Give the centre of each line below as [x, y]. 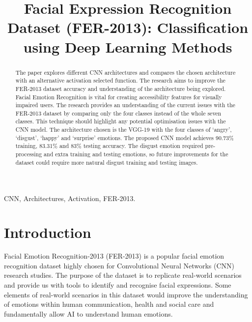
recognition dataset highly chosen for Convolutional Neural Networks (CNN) [119, 265]
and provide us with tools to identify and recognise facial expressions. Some [118, 284]
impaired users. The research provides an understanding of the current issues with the [125, 105]
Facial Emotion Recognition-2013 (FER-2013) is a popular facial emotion [114, 256]
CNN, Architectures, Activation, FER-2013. [70, 198]
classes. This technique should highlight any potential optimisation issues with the [121, 121]
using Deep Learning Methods [128, 46]
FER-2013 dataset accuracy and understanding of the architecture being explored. [121, 88]
